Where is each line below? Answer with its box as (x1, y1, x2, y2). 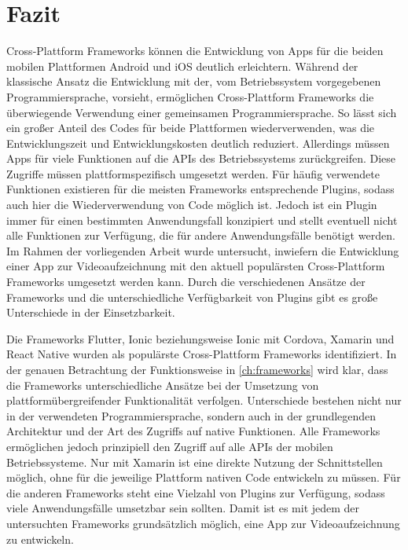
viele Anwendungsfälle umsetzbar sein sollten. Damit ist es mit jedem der (6, 500, 360, 516)
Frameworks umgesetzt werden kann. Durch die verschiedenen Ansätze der (6, 273, 366, 290)
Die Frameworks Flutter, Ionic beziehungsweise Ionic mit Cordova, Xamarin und (6, 330, 395, 346)
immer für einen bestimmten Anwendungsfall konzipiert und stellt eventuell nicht (6, 211, 398, 228)
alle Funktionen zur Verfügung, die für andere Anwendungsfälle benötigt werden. (6, 227, 395, 244)
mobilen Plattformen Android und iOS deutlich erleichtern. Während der (6, 57, 358, 74)
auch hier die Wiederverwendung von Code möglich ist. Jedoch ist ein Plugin (6, 196, 377, 213)
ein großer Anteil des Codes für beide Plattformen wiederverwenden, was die (6, 119, 375, 136)
